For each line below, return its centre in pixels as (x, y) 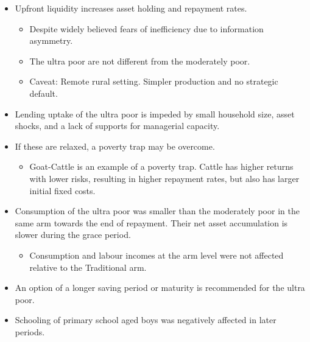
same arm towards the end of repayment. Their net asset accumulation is (151, 222)
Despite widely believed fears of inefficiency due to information (146, 28)
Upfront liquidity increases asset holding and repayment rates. (131, 8)
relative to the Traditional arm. (88, 267)
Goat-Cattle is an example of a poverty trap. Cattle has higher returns (161, 166)
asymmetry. (51, 40)
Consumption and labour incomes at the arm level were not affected (157, 255)
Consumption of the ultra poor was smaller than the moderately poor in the (157, 211)
